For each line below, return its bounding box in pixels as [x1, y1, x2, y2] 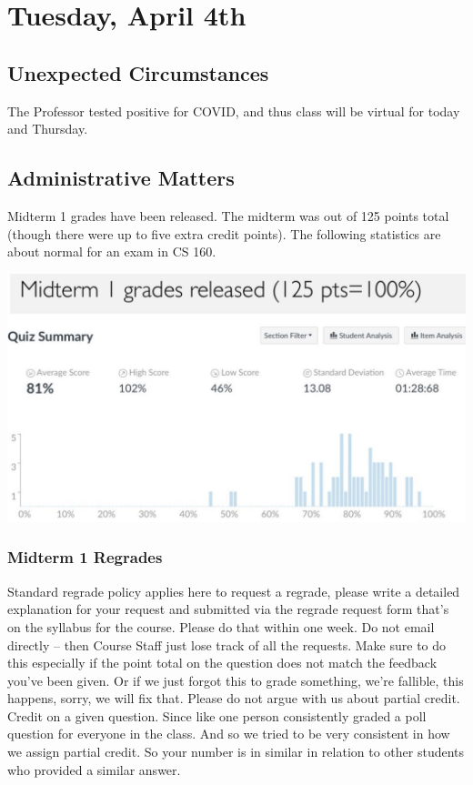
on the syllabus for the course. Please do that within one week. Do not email [7, 617, 435, 636]
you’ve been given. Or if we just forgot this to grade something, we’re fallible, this [7, 670, 464, 689]
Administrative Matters [7, 164, 235, 192]
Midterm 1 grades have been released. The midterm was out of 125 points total [7, 206, 449, 225]
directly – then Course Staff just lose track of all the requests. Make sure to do [7, 635, 447, 654]
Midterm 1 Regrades [7, 546, 163, 569]
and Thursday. [7, 119, 88, 138]
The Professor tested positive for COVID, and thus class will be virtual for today [7, 101, 460, 120]
